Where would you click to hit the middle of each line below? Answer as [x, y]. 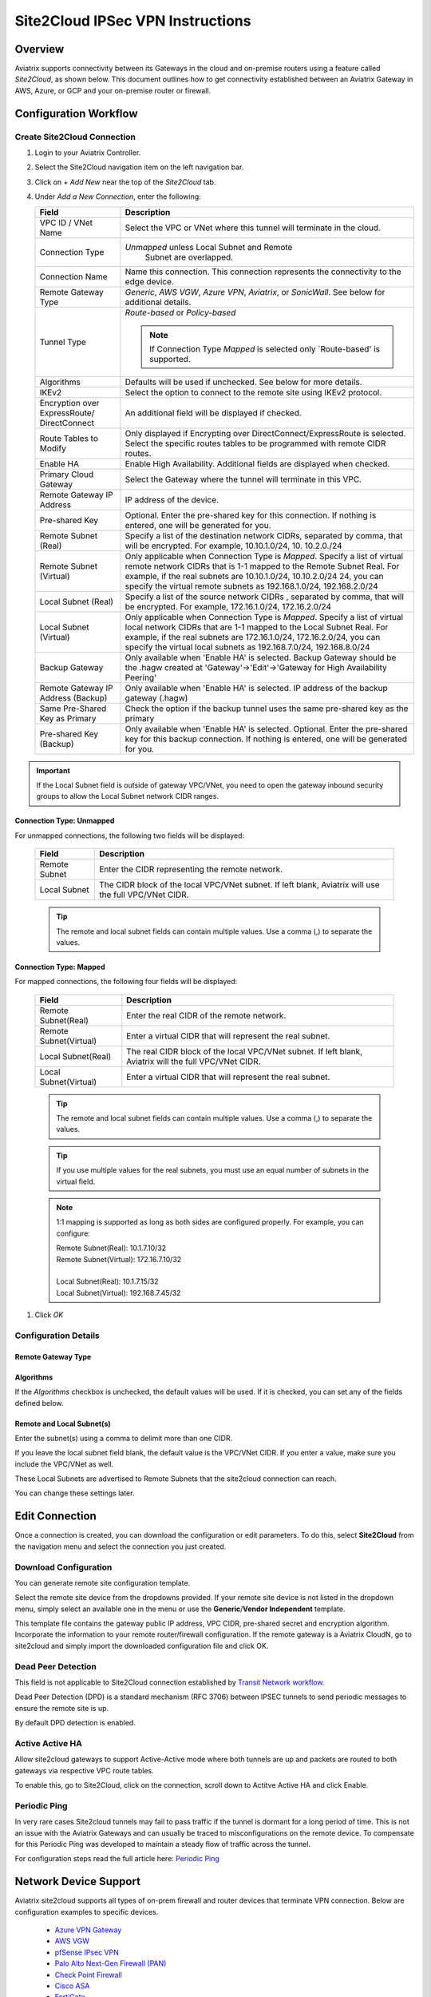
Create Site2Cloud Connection [75, 137]
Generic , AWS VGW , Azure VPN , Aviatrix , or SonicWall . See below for [255, 292]
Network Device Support [78, 1882]
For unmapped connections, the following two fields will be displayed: [130, 836]
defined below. [39, 1403]
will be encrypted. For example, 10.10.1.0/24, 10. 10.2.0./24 [233, 546]
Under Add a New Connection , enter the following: [118, 197]
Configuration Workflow [76, 113]
